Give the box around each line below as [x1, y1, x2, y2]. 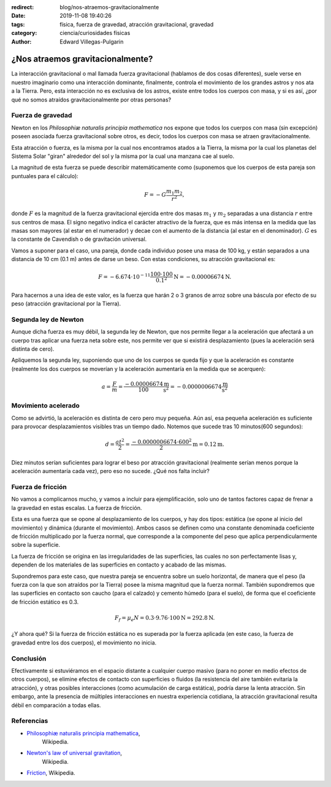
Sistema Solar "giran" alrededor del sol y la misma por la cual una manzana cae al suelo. [11, 152, 235, 160]
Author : [11, 37, 32, 45]
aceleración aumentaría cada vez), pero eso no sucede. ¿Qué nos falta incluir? [11, 468, 210, 475]
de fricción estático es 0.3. [11, 598, 79, 605]
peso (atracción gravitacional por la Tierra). [11, 300, 121, 307]
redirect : [11, 4, 34, 10]
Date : [11, 12, 26, 20]
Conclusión [11, 654, 47, 663]
